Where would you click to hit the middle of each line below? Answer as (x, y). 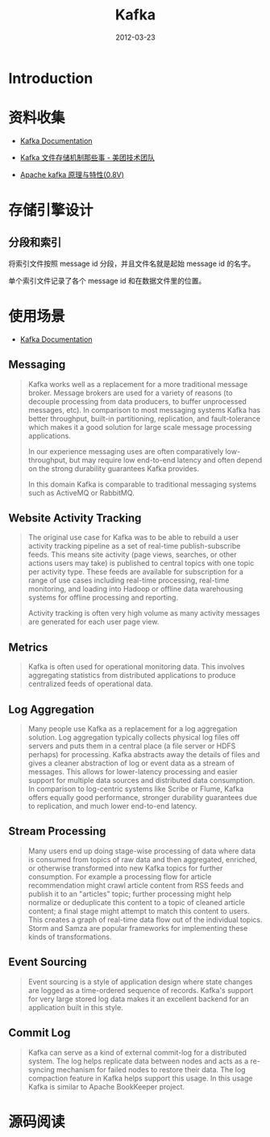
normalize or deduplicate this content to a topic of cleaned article (137, 902)
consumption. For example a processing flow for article (120, 876)
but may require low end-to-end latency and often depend (166, 460)
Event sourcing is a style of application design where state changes (140, 981)
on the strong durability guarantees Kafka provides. (114, 468)
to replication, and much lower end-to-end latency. (112, 806)
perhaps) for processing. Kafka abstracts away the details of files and (144, 755)
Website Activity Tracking (75, 518)
